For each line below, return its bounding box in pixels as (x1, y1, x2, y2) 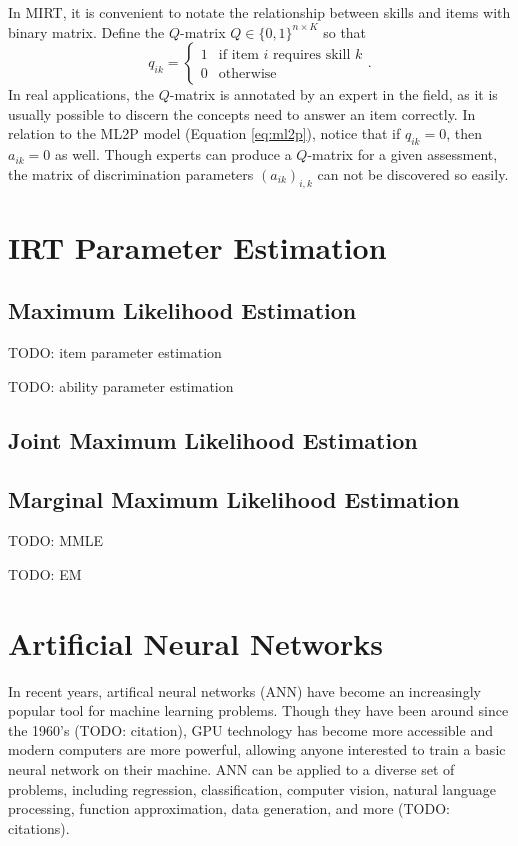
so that (323, 21, 367, 42)
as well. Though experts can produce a (55, 144, 292, 165)
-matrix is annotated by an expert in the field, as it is (169, 84, 498, 105)
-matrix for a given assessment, (307, 144, 498, 165)
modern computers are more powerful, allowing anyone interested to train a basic (8, 739, 506, 760)
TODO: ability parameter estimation (8, 375, 234, 396)
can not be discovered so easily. (317, 163, 509, 184)
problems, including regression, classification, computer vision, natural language (8, 778, 496, 799)
